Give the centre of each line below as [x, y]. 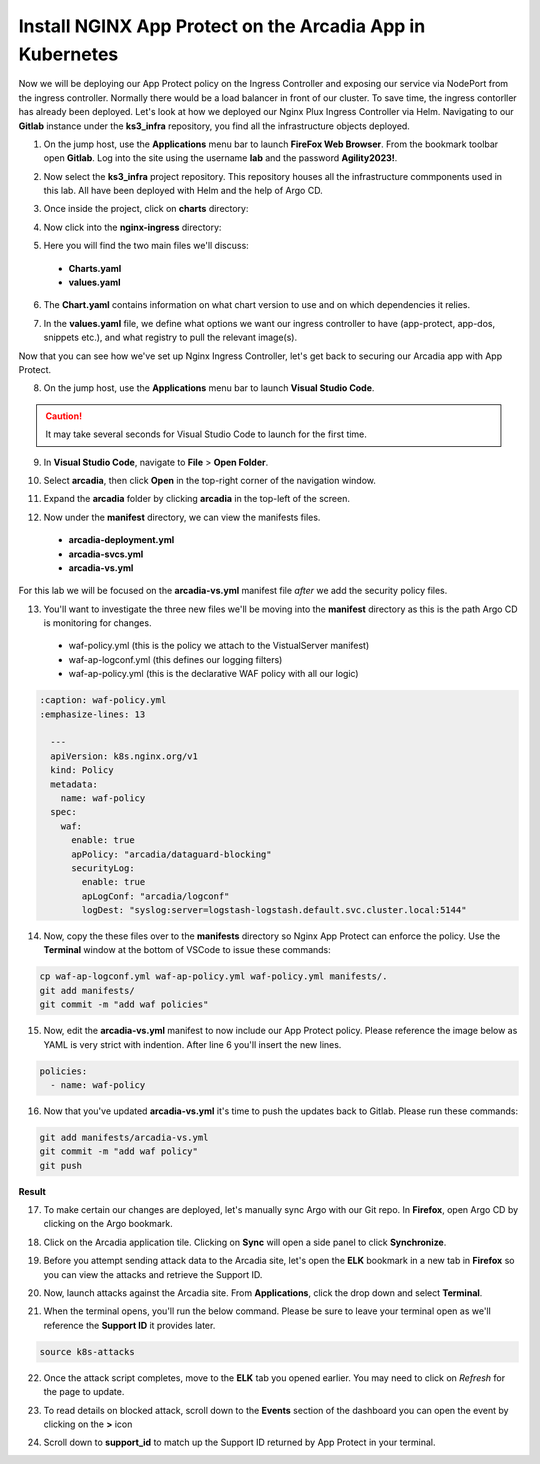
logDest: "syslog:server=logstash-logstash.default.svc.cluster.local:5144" [274, 910]
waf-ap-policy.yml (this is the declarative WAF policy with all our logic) [213, 674]
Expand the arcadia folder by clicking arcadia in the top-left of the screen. [196, 499]
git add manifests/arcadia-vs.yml [124, 1137]
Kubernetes [68, 54]
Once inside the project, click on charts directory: [146, 209]
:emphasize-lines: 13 [92, 714]
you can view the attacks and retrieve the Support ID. [153, 1274]
